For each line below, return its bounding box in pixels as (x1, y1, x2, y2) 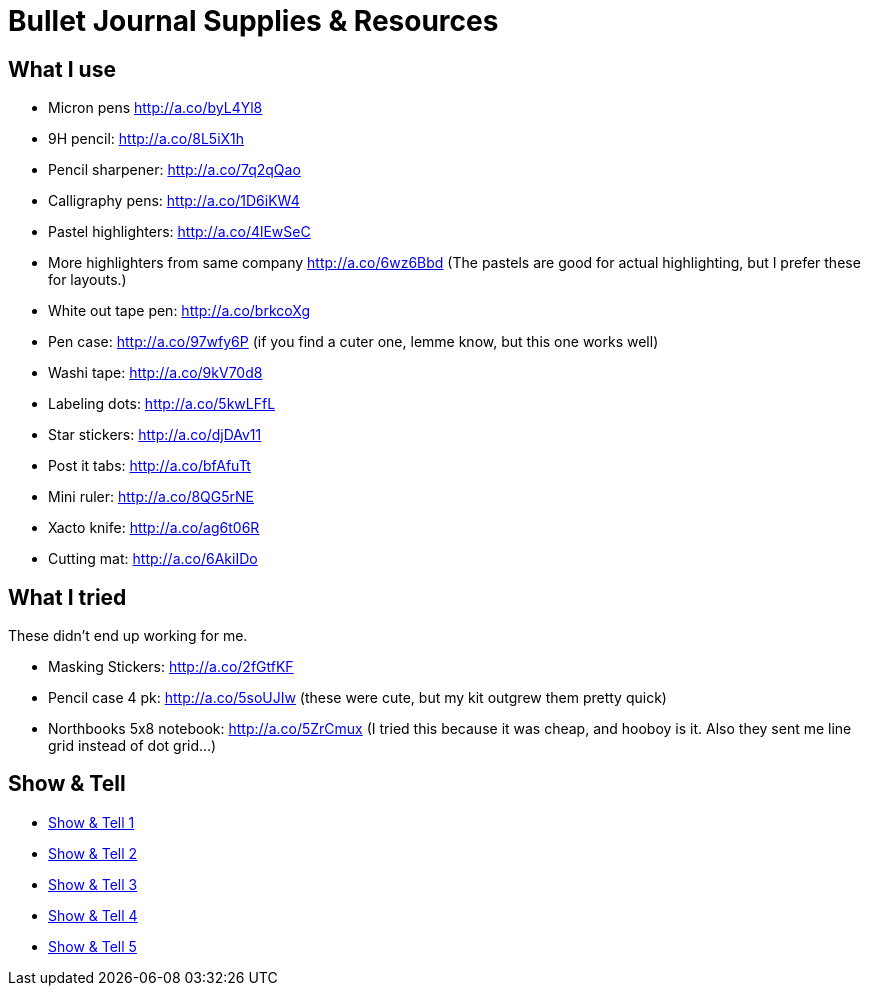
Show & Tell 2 (48, 844, 138, 862)
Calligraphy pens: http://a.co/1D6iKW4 (48, 192, 300, 210)
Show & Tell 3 (48, 875, 138, 893)
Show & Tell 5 (48, 937, 137, 955)
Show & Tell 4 (48, 906, 138, 924)
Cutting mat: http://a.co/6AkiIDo (48, 550, 258, 568)
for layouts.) (48, 271, 127, 289)
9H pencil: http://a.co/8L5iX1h (48, 130, 245, 148)
